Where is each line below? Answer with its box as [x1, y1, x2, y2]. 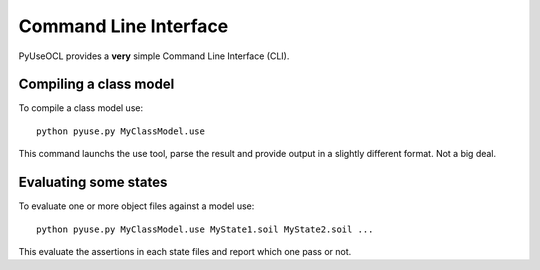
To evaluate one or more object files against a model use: [18, 200, 255, 212]
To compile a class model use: [18, 102, 144, 114]
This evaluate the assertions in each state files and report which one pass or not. [18, 245, 352, 257]
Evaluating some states [18, 174, 168, 191]
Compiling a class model [18, 76, 175, 93]
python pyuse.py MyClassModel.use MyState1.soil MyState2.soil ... [36, 223, 374, 235]
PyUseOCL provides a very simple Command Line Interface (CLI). [18, 50, 290, 62]
